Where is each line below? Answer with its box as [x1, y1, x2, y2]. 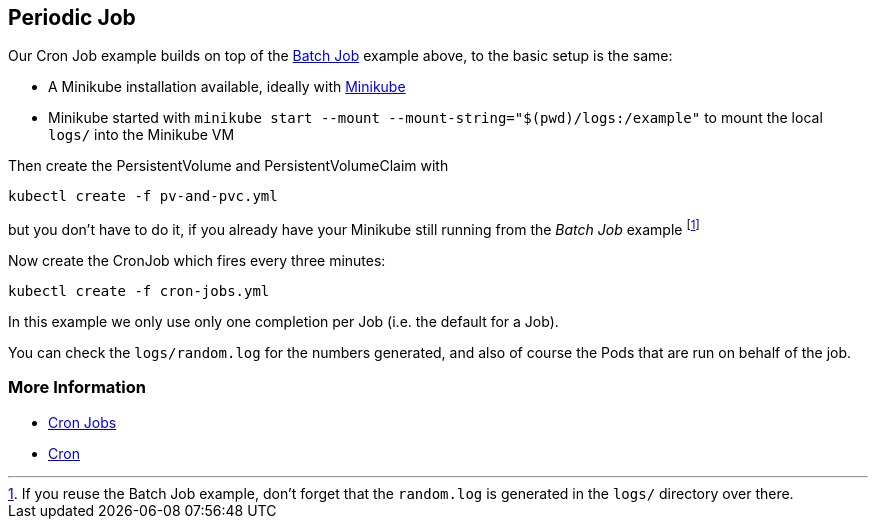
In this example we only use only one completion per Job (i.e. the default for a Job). [8, 313, 559, 331]
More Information [8, 377, 146, 398]
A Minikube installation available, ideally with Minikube [48, 78, 406, 96]
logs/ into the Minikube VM [48, 126, 235, 144]
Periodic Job [8, 5, 136, 30]
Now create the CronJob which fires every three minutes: [8, 252, 386, 270]
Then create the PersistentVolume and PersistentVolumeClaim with [8, 157, 449, 175]
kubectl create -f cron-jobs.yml [8, 283, 270, 300]
